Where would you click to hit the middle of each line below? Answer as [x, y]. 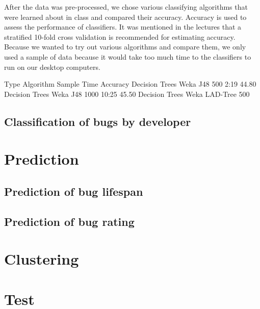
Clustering [42, 259]
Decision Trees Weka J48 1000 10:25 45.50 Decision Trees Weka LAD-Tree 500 [127, 94]
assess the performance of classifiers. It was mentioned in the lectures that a [123, 27]
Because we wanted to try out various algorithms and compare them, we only [125, 47]
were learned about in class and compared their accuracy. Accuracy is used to [125, 17]
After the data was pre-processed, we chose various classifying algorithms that [126, 7]
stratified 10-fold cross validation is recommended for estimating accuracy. [120, 36]
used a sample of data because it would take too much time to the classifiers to [128, 56]
